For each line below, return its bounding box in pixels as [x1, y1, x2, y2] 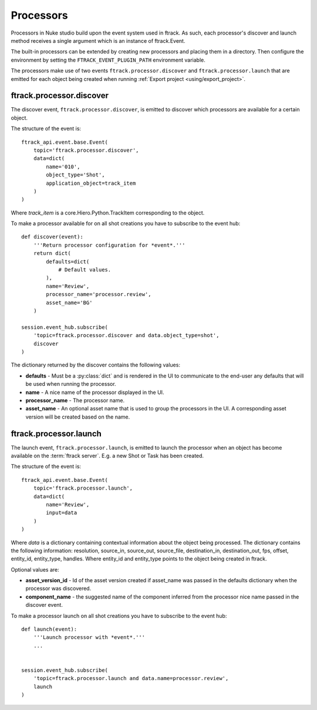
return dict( [33, 250, 71, 257]
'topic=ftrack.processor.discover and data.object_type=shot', [33, 332, 220, 339]
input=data [46, 509, 77, 516]
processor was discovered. [25, 585, 92, 592]
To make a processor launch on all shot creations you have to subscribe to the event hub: [11, 612, 227, 619]
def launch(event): [21, 626, 77, 633]
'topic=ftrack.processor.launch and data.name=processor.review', [33, 675, 229, 682]
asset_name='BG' [46, 299, 93, 306]
